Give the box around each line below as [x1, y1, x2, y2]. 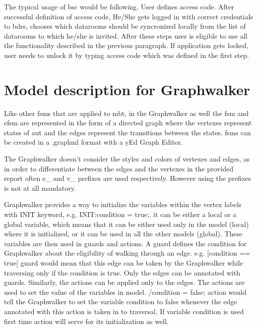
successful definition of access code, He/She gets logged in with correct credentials [4, 11, 253, 21]
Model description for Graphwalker [4, 79, 250, 99]
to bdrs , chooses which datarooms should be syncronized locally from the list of [4, 21, 246, 31]
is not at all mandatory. [4, 182, 76, 193]
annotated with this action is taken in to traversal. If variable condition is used [4, 306, 244, 316]
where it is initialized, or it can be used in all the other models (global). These [4, 228, 243, 239]
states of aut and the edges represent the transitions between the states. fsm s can [4, 127, 251, 137]
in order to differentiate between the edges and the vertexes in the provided [4, 163, 234, 173]
